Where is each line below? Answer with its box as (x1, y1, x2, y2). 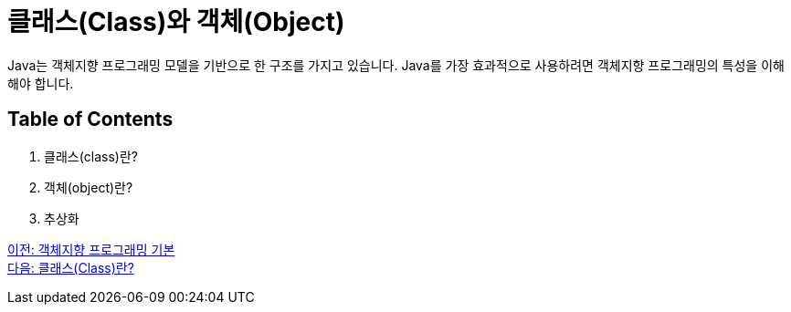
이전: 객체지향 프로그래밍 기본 (7, 241, 175, 257)
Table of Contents (7, 108, 174, 131)
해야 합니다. (7, 75, 74, 91)
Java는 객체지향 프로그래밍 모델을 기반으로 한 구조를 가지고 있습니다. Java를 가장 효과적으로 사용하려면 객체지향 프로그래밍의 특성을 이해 (7, 57, 785, 73)
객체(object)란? (44, 179, 133, 195)
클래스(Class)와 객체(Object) (7, 6, 345, 37)
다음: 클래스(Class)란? (7, 259, 134, 276)
